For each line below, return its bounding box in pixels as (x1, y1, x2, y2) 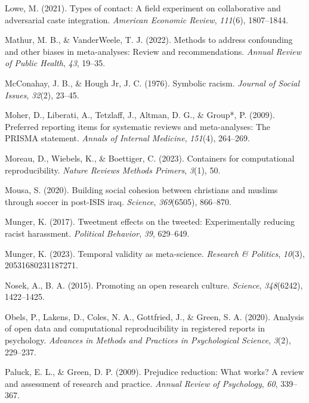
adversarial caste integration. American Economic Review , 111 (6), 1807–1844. (5, 13, 289, 26)
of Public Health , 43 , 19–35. (5, 57, 106, 69)
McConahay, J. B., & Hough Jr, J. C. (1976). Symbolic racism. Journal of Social (5, 76, 300, 89)
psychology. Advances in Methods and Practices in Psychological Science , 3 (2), (5, 334, 291, 346)
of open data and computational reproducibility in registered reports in (5, 322, 265, 334)
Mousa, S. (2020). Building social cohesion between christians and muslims (5, 184, 278, 196)
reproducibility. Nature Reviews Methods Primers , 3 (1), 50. (5, 163, 221, 176)
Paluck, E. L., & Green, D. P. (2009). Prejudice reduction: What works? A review (5, 365, 304, 378)
